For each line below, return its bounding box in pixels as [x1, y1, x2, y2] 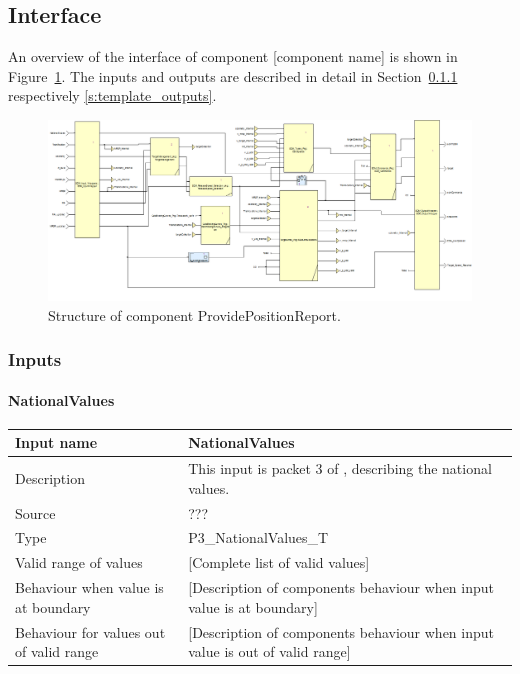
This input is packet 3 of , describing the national [188, 458, 492, 479]
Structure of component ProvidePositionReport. [48, 304, 341, 325]
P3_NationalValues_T [188, 527, 329, 548]
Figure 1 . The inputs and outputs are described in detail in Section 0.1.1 [8, 65, 458, 86]
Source [15, 502, 56, 523]
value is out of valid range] [188, 641, 351, 662]
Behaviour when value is [15, 577, 164, 598]
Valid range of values [15, 552, 143, 573]
